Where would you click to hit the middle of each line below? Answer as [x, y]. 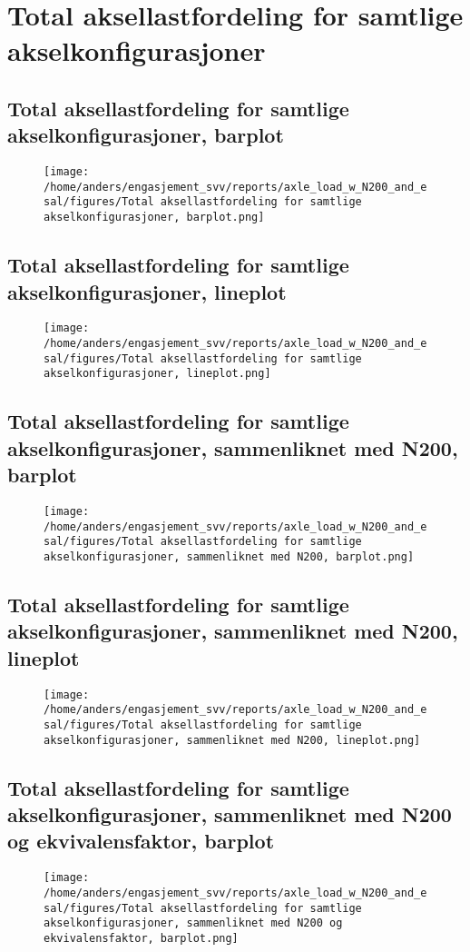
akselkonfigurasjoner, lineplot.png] [157, 374]
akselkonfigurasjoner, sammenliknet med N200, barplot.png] [229, 556]
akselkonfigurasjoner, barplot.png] [154, 218]
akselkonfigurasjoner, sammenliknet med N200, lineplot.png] [232, 740]
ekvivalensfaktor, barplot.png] [141, 938]
